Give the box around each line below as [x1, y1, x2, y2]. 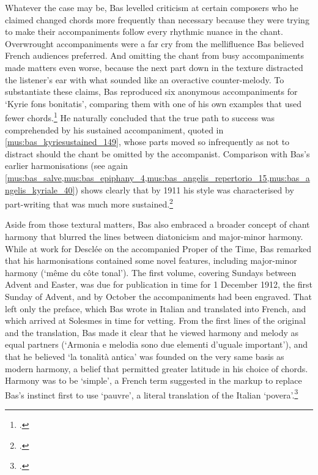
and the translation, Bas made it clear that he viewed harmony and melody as [5, 326, 299, 338]
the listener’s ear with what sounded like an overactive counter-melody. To [5, 73, 284, 86]
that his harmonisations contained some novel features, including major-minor [5, 254, 297, 267]
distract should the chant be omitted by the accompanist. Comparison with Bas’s [5, 147, 310, 160]
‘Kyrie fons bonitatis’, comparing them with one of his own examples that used [5, 97, 302, 110]
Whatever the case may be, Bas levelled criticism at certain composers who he [5, 1, 298, 13]
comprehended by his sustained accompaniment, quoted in [5, 123, 224, 136]
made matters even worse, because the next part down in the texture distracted [5, 61, 303, 73]
